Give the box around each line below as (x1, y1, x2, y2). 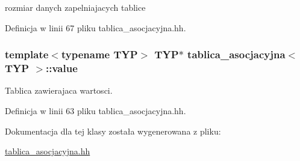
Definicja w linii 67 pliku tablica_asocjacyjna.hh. (5, 21, 186, 34)
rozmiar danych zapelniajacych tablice (5, 1, 146, 13)
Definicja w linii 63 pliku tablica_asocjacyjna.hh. (5, 104, 186, 117)
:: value (46, 61, 78, 76)
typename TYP (61, 47, 138, 62)
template (5, 47, 49, 62)
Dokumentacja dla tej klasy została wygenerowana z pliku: (5, 124, 221, 137)
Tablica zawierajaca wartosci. (5, 84, 113, 97)
